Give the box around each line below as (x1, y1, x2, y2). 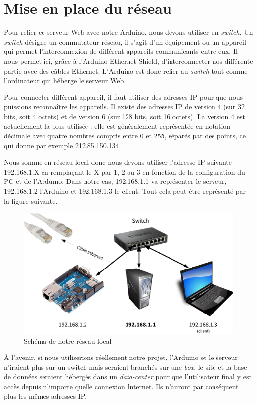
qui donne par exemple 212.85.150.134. (4, 140, 121, 150)
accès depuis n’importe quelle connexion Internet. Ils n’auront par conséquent (4, 381, 239, 391)
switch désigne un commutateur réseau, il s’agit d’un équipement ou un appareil (4, 36, 246, 46)
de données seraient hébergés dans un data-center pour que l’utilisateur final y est (4, 371, 252, 382)
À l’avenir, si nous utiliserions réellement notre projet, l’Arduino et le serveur (4, 352, 238, 362)
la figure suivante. (4, 195, 58, 206)
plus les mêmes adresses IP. (4, 391, 87, 401)
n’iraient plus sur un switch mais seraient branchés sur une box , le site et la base (4, 361, 247, 372)
